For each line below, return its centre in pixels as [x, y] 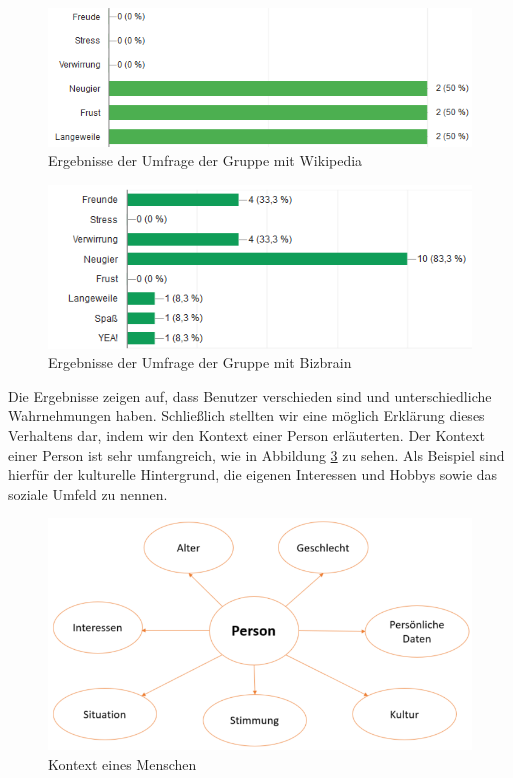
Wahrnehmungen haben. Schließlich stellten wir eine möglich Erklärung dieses [246, 415]
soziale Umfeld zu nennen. [88, 493]
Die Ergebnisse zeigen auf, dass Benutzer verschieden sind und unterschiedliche [250, 395]
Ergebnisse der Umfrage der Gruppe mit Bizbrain [200, 362]
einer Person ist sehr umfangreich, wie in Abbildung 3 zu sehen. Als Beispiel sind [256, 454]
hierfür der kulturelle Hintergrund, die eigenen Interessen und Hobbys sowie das [253, 474]
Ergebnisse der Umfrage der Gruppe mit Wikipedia [205, 160]
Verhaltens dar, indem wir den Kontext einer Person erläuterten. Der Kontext [246, 434]
